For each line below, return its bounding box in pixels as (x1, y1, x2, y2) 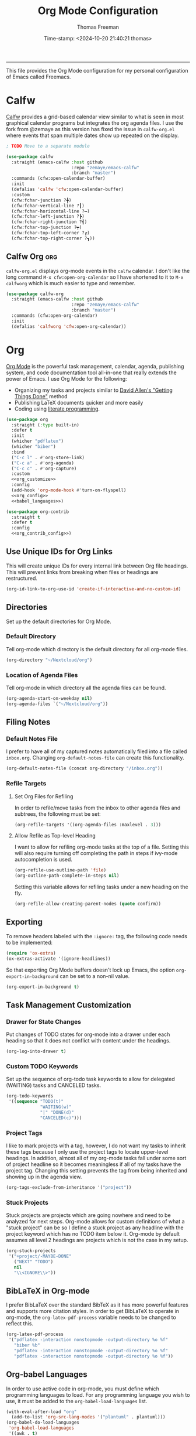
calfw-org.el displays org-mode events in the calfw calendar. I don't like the (6, 267, 190, 274)
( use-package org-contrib (6, 508, 69, 515)
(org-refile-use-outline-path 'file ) (14, 867, 107, 873)
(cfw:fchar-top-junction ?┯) (11, 224, 82, 231)
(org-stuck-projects (6, 1248, 57, 1254)
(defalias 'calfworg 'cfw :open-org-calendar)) (11, 323, 127, 329)
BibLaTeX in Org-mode (6, 1285, 90, 1295)
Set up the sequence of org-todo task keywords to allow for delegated (6, 1076, 175, 1083)
